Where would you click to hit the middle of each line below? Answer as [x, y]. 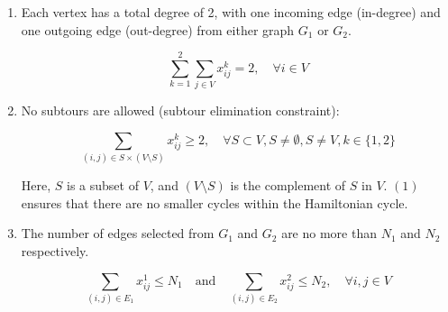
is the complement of [288, 185]
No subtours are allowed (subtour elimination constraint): [180, 110]
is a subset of [103, 185]
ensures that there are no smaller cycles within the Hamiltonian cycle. [215, 202]
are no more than [329, 233]
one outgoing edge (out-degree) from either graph [158, 29]
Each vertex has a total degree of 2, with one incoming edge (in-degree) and [231, 12]
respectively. [55, 251]
